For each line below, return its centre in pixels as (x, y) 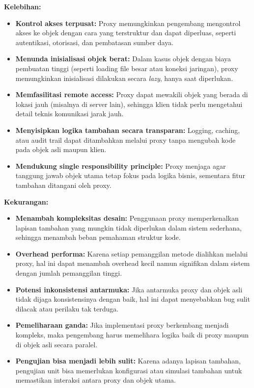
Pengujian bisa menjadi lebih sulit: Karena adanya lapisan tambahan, (128, 361)
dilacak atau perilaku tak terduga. (67, 308)
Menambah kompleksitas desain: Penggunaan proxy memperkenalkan (127, 218)
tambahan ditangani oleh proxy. (63, 185)
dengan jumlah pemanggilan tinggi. (69, 273)
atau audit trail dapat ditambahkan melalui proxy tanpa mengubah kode (126, 140)
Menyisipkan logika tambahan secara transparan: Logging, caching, (128, 130)
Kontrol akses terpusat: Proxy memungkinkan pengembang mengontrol (128, 23)
